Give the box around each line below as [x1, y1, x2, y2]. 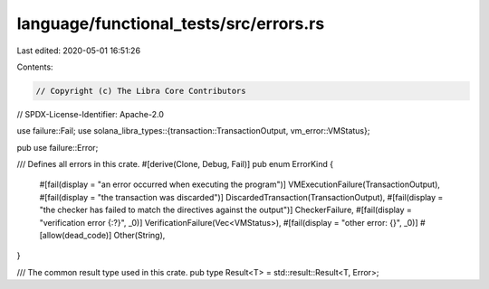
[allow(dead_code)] [39, 230, 112, 241]
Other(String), [113, 230, 166, 241]
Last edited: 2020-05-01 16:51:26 [16, 45, 140, 56]
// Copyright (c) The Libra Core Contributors [35, 86, 246, 96]
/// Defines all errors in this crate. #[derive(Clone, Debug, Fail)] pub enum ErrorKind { [16, 159, 334, 170]
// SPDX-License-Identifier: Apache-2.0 [16, 108, 165, 119]
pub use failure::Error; [16, 142, 99, 153]
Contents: [16, 61, 53, 72]
